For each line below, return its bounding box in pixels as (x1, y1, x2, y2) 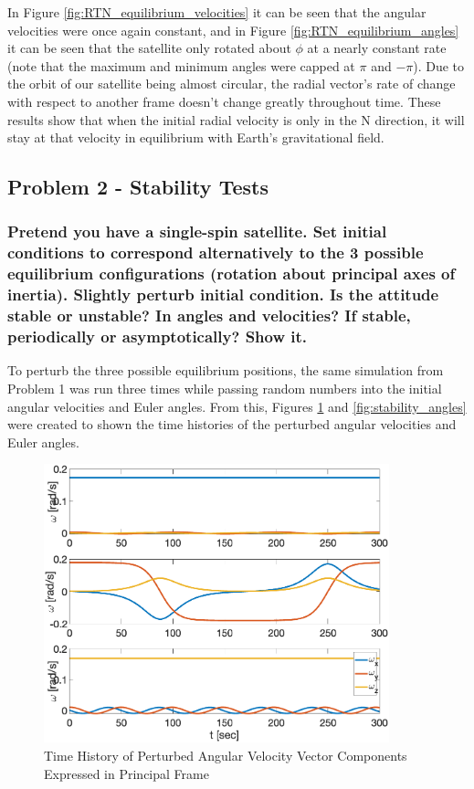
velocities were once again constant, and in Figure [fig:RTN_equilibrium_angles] (7, 20, 459, 39)
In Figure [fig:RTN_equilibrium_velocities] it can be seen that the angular (7, 3, 427, 21)
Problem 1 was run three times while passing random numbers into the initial (7, 378, 442, 397)
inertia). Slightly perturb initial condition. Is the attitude (7, 283, 439, 306)
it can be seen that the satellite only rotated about (7, 38, 291, 58)
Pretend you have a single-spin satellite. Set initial (7, 220, 387, 243)
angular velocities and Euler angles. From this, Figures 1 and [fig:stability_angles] (7, 396, 467, 416)
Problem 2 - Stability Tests (7, 173, 269, 201)
